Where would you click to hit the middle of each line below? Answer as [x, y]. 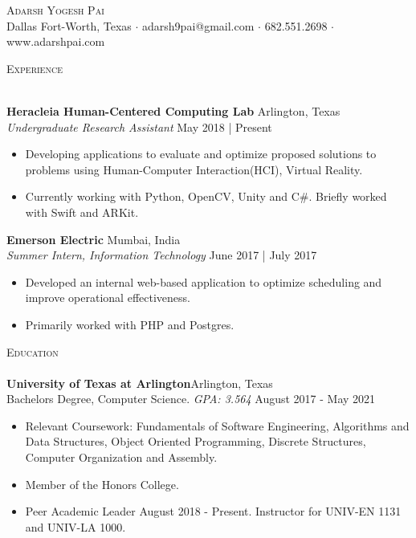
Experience [35, 68]
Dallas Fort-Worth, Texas [69, 25]
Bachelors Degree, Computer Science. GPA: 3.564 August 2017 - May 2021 [191, 399]
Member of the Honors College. [102, 484]
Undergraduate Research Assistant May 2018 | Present [139, 126]
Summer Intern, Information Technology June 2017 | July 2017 [162, 255]
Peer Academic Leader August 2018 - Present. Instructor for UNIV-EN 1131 [213, 511]
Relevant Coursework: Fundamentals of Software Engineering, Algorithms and [217, 425]
